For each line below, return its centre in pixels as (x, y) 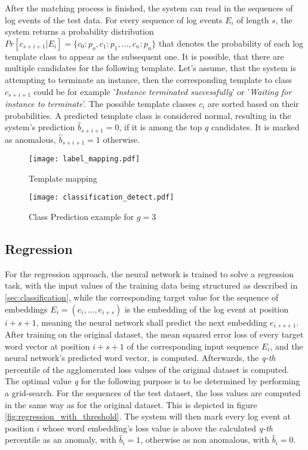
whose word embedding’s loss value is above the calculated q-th (157, 428)
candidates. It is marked (255, 127)
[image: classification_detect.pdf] (101, 198)
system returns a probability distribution (79, 31)
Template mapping (63, 178)
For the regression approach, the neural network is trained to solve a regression (149, 273)
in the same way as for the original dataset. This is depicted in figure (131, 404)
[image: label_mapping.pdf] (84, 159)
